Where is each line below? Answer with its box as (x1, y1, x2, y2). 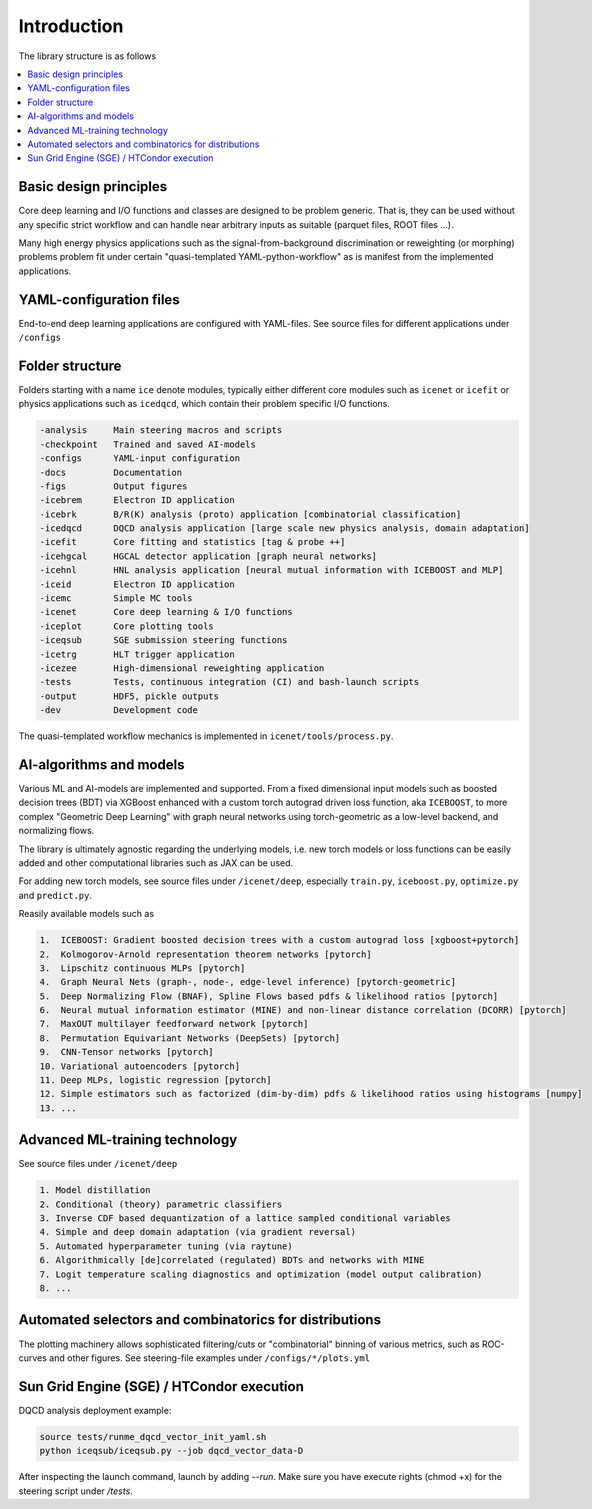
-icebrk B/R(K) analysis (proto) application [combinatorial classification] (39, 508, 462, 520)
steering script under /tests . (18, 1485, 134, 1497)
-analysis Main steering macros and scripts (39, 425, 283, 436)
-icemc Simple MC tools (39, 593, 194, 604)
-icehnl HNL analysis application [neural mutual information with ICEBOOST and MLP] (39, 565, 504, 576)
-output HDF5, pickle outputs (39, 690, 220, 702)
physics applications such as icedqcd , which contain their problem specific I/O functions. (18, 398, 390, 410)
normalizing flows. (18, 825, 95, 837)
